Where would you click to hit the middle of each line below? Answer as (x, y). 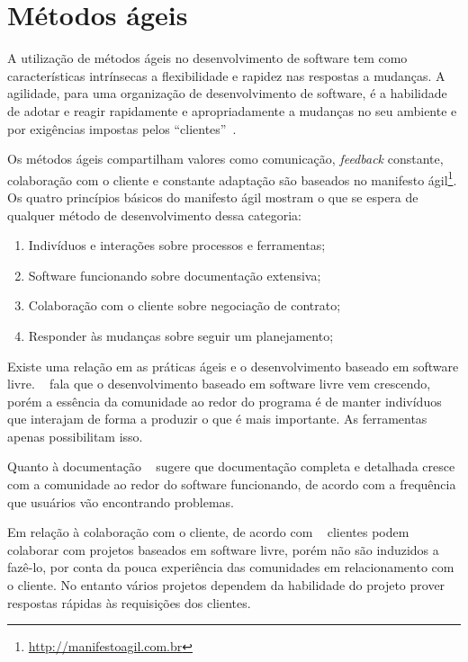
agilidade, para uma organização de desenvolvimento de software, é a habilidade (227, 93)
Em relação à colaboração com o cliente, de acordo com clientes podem (208, 532)
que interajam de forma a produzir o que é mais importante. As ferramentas (217, 419)
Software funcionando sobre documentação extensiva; (175, 275)
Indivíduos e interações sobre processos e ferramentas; (177, 245)
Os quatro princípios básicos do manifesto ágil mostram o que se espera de (213, 197)
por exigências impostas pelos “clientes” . (122, 128)
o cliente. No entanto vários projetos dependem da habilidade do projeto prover (226, 585)
